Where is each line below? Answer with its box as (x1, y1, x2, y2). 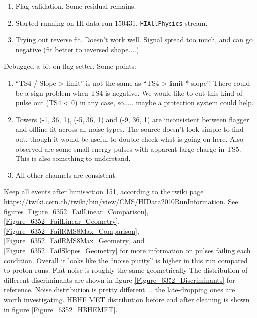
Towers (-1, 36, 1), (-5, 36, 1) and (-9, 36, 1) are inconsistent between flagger (15, 114, 249, 124)
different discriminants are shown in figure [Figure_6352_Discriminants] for (4, 274, 235, 285)
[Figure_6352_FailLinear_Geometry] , (4, 216, 120, 226)
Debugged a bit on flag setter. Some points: (4, 61, 136, 71)
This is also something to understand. (15, 153, 131, 163)
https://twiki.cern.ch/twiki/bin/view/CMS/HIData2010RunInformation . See (4, 196, 238, 206)
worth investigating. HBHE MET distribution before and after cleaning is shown (4, 294, 250, 304)
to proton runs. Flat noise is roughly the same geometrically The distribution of (4, 265, 248, 275)
